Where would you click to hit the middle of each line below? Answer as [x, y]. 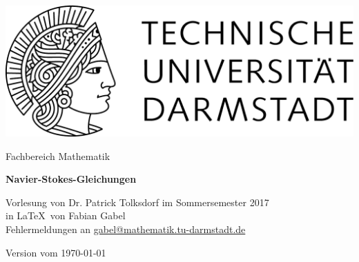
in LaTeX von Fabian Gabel [66, 215]
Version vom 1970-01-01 [56, 252]
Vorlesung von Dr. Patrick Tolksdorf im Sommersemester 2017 [137, 202]
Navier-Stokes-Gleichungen [71, 179]
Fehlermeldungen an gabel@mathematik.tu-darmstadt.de [126, 229]
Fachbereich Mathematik [58, 155]
